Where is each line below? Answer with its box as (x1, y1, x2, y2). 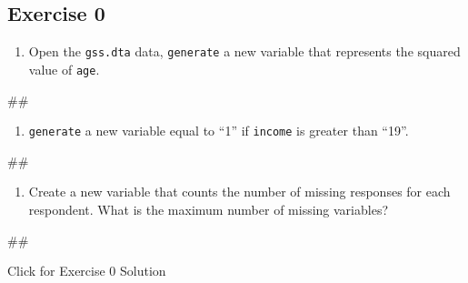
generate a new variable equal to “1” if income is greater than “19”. (28, 121, 409, 140)
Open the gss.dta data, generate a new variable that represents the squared (28, 42, 461, 61)
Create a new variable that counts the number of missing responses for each (28, 182, 451, 201)
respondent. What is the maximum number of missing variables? (28, 199, 389, 218)
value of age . (28, 59, 100, 78)
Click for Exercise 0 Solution (7, 261, 166, 280)
